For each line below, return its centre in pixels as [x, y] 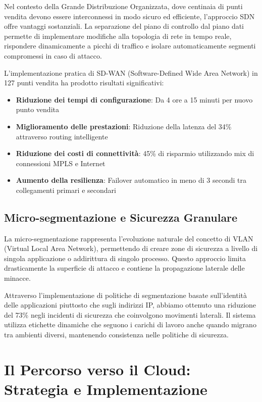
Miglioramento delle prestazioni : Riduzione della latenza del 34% [124, 126]
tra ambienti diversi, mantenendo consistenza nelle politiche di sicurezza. [116, 335]
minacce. [17, 278]
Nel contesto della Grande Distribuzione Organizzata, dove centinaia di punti [123, 6]
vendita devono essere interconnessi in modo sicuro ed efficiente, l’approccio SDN [129, 16]
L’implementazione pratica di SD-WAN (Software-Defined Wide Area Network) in [131, 72]
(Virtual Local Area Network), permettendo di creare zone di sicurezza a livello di [131, 248]
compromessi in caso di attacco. [53, 55]
